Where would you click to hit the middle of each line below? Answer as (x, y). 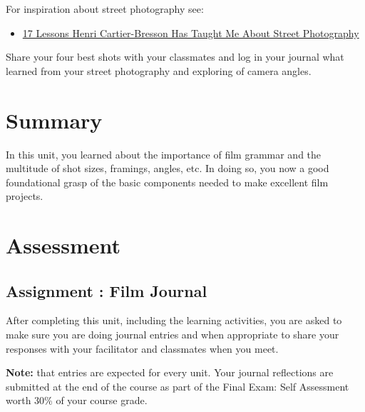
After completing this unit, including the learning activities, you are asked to (174, 320)
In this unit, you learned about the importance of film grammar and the (164, 154)
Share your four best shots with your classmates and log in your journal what (175, 57)
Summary (54, 120)
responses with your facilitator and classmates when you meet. (142, 348)
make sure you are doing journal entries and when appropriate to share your (173, 335)
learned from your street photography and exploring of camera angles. (159, 70)
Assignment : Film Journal (107, 290)
